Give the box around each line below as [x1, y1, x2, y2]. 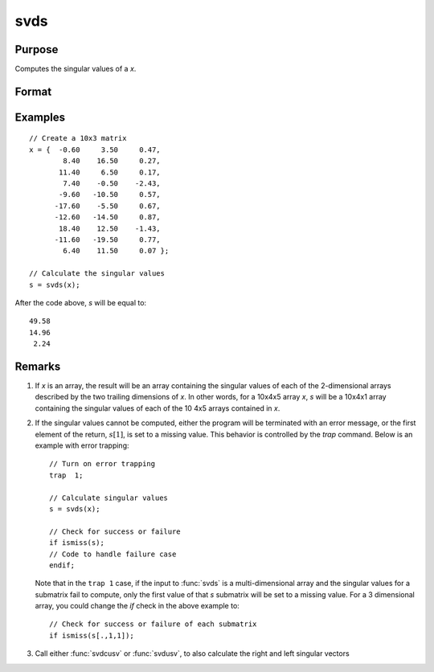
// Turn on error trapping [49, 459, 156, 469]
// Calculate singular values [49, 493, 169, 502]
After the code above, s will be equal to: [14, 297, 147, 307]
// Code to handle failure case [49, 549, 177, 559]
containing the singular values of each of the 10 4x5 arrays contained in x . [35, 403, 280, 413]
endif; [49, 560, 76, 570]
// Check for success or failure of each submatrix [49, 620, 257, 629]
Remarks [14, 359, 61, 373]
